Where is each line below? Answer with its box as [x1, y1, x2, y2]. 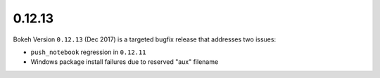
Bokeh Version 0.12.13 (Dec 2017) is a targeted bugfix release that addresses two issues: [13, 35, 277, 44]
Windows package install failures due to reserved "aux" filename [30, 58, 219, 66]
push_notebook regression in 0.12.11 [30, 48, 146, 56]
